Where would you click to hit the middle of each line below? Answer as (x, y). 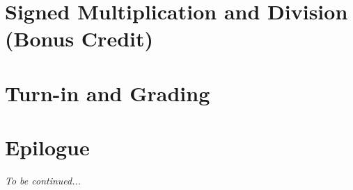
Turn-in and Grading (108, 93)
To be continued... (43, 181)
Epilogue (47, 147)
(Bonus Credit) (79, 38)
